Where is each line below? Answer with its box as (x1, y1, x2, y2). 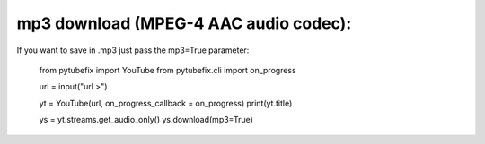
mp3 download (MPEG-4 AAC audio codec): (16, 13, 352, 33)
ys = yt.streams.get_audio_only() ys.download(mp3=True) (39, 114, 253, 125)
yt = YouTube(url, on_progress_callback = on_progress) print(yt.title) (39, 97, 293, 108)
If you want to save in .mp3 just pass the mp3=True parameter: (16, 45, 250, 55)
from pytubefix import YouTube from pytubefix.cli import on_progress (39, 64, 296, 75)
